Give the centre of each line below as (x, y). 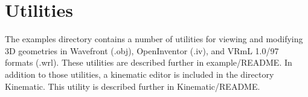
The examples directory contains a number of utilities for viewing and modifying (154, 39)
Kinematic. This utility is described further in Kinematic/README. (133, 86)
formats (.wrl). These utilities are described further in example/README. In (149, 62)
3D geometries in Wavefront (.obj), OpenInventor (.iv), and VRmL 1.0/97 (142, 50)
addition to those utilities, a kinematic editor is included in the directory (140, 74)
